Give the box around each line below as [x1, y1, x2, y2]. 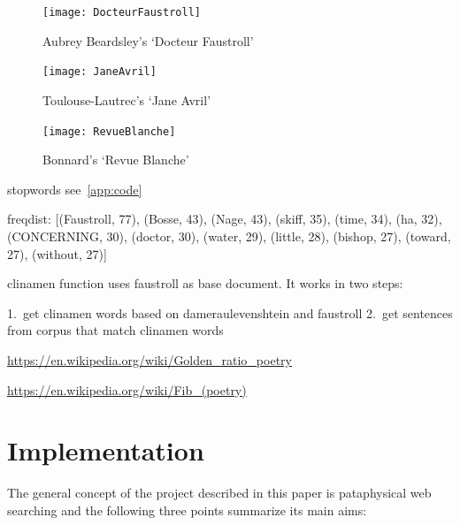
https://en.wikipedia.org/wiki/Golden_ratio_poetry [7, 350, 292, 369]
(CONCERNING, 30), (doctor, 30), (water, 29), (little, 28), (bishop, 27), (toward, [7, 226, 451, 245]
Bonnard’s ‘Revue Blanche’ [42, 150, 189, 169]
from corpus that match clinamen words [7, 321, 224, 339]
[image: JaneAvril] [42, 65, 157, 79]
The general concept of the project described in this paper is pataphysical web [7, 483, 432, 502]
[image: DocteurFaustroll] [42, 6, 201, 19]
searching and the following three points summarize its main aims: [7, 500, 367, 519]
